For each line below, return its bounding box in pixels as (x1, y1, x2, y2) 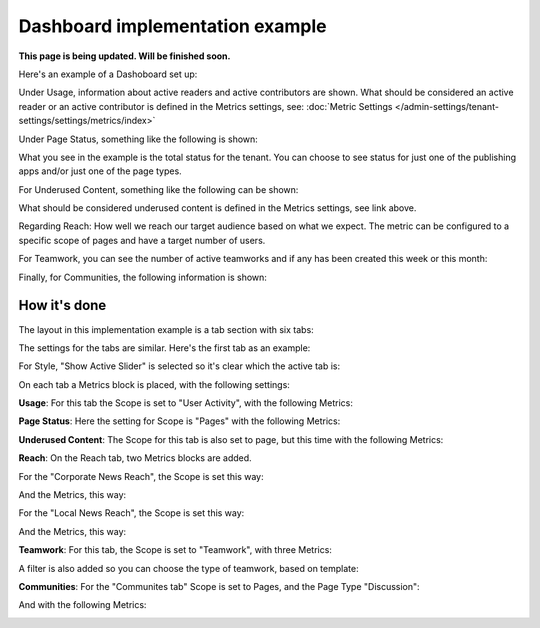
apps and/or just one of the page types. (18, 165, 182, 177)
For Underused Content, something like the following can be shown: (18, 183, 299, 195)
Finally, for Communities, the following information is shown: (18, 271, 267, 283)
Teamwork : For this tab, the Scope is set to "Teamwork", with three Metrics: (18, 544, 332, 556)
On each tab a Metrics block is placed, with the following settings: (18, 378, 290, 390)
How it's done (18, 297, 107, 314)
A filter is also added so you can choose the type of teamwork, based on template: (18, 562, 359, 574)
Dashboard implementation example (18, 15, 327, 37)
